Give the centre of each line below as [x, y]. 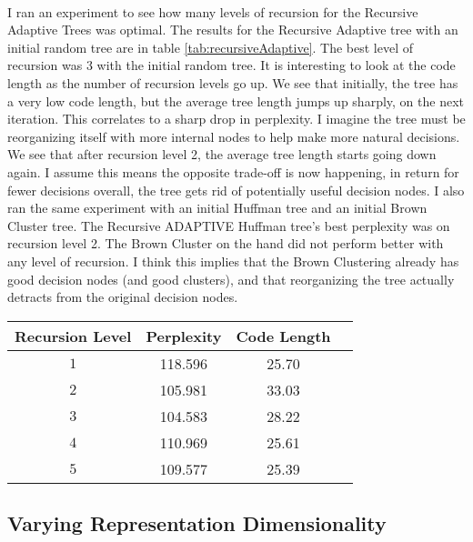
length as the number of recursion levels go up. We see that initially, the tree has [233, 82]
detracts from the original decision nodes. [123, 297]
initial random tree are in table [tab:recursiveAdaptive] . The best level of [211, 47]
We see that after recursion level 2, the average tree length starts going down [222, 154]
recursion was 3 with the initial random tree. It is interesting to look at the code [231, 65]
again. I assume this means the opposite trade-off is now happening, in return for [233, 171]
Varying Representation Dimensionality [197, 523]
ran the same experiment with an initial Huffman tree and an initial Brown [217, 208]
